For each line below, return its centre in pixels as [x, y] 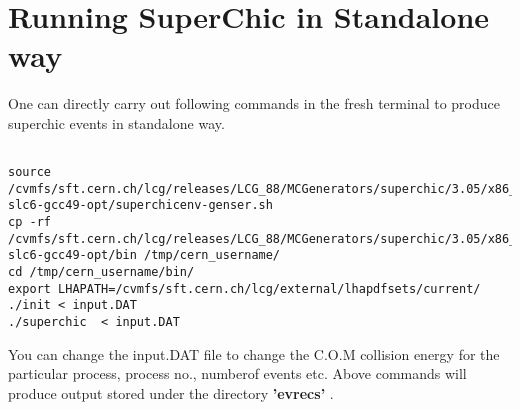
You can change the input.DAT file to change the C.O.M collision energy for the [254, 353]
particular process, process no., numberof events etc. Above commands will [237, 373]
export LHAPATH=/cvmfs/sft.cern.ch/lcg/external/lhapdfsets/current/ [244, 288]
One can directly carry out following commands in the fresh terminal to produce [254, 103]
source [29, 172]
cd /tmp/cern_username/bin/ [101, 272]
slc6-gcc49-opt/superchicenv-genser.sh [140, 205]
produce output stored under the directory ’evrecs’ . [171, 392]
